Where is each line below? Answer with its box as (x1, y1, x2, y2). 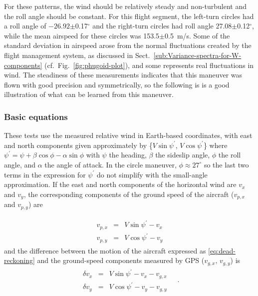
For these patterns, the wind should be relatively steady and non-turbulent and (4, 1, 247, 11)
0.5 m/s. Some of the (165, 30, 230, 40)
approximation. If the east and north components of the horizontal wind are (4, 179, 237, 189)
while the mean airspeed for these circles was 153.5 (4, 30, 160, 40)
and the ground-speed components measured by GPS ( (37, 255, 205, 265)
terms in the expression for (4, 169, 86, 179)
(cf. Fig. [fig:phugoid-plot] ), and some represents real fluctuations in (44, 59, 254, 70)
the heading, (109, 149, 147, 160)
